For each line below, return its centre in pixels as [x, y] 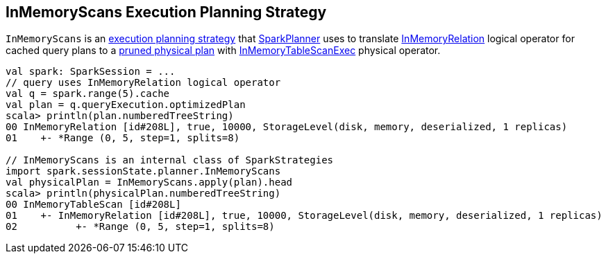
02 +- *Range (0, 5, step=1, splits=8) [140, 227]
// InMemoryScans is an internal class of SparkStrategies [170, 160]
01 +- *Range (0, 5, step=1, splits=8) [123, 138]
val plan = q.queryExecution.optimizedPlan [126, 105]
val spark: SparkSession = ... [91, 72]
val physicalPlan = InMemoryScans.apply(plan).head [149, 182]
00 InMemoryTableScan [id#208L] [93, 205]
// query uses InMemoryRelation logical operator [143, 83]
